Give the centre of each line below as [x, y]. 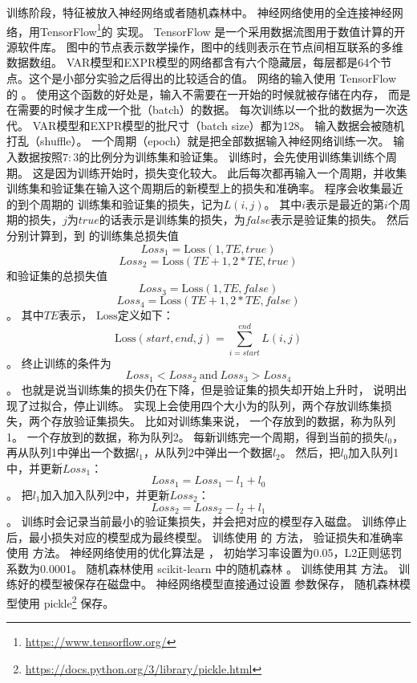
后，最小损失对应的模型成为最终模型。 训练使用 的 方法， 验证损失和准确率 [205, 537]
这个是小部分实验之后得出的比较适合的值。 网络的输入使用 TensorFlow [213, 78]
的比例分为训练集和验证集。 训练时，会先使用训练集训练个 [232, 157]
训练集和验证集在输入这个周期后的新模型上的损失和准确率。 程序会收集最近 [205, 188]
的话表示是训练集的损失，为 [172, 220]
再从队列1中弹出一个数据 [71, 452]
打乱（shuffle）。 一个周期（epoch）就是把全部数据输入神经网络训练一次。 [198, 141]
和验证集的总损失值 [57, 275]
